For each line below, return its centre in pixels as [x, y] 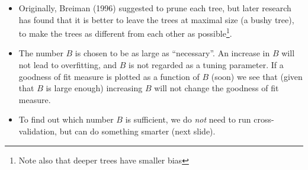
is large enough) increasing [94, 88]
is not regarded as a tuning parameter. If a [206, 65]
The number [41, 53]
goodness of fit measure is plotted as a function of [109, 76]
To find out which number [66, 119]
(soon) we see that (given [257, 76]
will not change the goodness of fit [216, 88]
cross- [264, 119]
